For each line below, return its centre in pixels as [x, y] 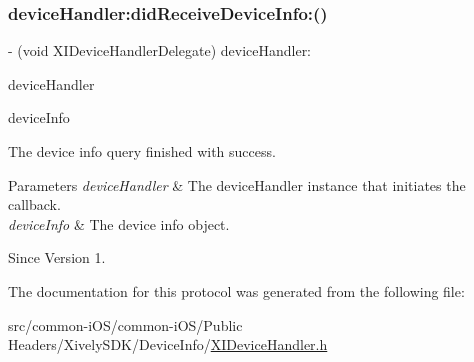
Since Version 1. [57, 257]
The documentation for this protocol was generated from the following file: [236, 290]
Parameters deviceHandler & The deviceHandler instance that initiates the [237, 184]
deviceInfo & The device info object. [119, 223]
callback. [34, 204]
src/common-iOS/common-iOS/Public [125, 324]
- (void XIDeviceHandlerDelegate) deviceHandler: [160, 50]
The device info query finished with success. [142, 151]
